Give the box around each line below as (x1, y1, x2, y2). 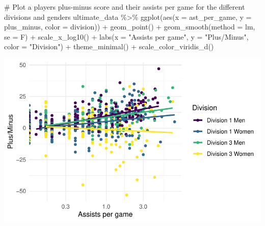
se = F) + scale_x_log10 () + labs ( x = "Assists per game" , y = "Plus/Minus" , (4, 31, 249, 42)
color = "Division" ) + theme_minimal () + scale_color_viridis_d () (4, 41, 214, 52)
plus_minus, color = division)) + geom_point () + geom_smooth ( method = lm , (4, 21, 255, 32)
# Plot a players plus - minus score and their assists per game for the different (4, 2, 245, 12)
